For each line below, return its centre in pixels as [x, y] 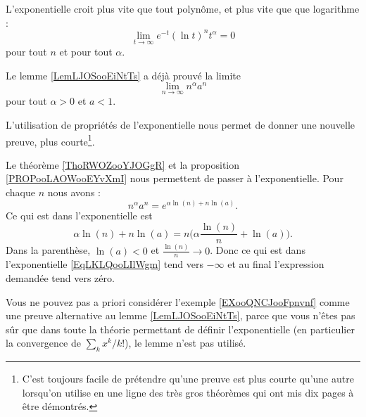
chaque [20, 192]
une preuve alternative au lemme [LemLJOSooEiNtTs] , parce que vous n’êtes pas [181, 315]
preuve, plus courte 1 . [50, 140]
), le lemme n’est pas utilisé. [185, 343]
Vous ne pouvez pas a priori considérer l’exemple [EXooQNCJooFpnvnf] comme [178, 301]
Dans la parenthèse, [48, 250]
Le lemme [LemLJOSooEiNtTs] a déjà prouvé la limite [123, 75]
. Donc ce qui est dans [258, 250]
